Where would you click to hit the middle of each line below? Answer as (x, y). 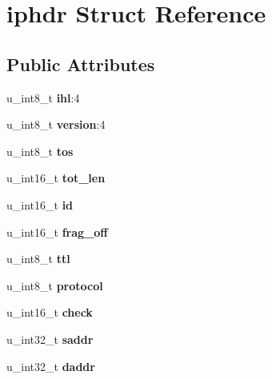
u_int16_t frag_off (57, 231)
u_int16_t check (50, 312)
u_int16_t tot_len (56, 178)
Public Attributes (81, 64)
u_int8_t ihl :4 (43, 97)
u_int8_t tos (40, 151)
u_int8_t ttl (38, 259)
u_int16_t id (40, 204)
